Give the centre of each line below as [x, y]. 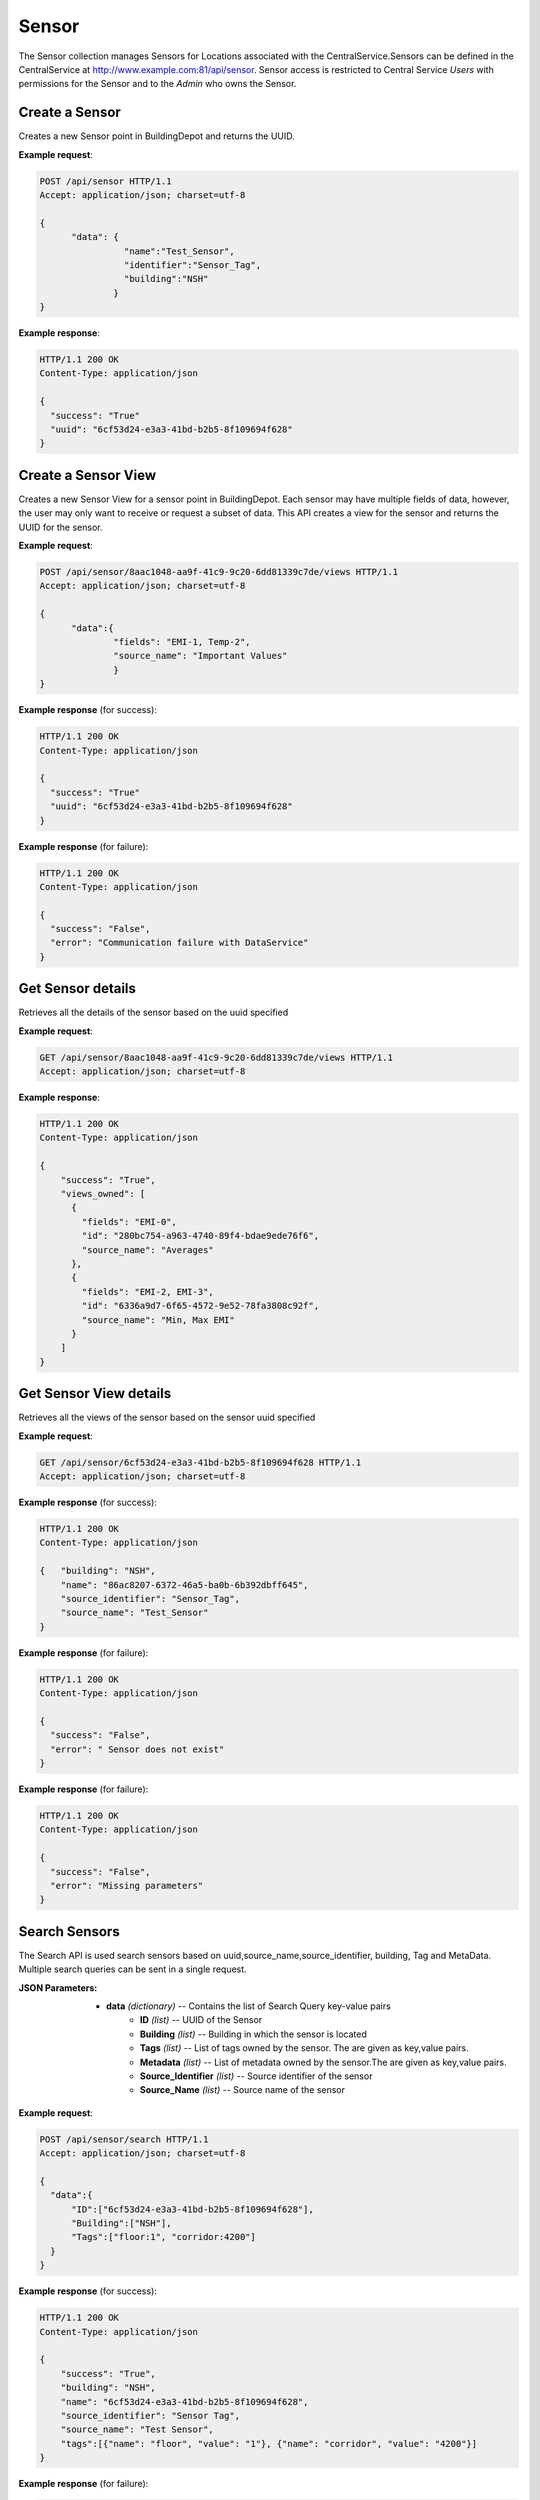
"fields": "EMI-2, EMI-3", [147, 1291]
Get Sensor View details [95, 1393]
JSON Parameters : [58, 1987]
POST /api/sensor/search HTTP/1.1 [124, 2139]
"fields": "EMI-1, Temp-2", [182, 642]
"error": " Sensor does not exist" [137, 1749]
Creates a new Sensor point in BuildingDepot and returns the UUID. [156, 136]
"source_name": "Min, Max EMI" [158, 1319]
